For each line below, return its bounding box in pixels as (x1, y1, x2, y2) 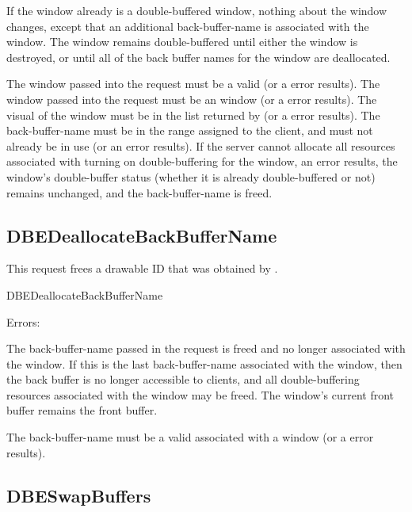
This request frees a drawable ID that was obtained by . (6, 260, 278, 277)
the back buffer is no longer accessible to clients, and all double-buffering (6, 371, 360, 388)
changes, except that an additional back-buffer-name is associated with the (6, 17, 369, 34)
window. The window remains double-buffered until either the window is (6, 33, 358, 50)
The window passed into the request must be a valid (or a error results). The (6, 75, 380, 92)
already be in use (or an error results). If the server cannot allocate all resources (6, 137, 395, 154)
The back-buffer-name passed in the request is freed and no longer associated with (6, 340, 406, 357)
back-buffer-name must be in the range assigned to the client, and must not (6, 122, 373, 139)
